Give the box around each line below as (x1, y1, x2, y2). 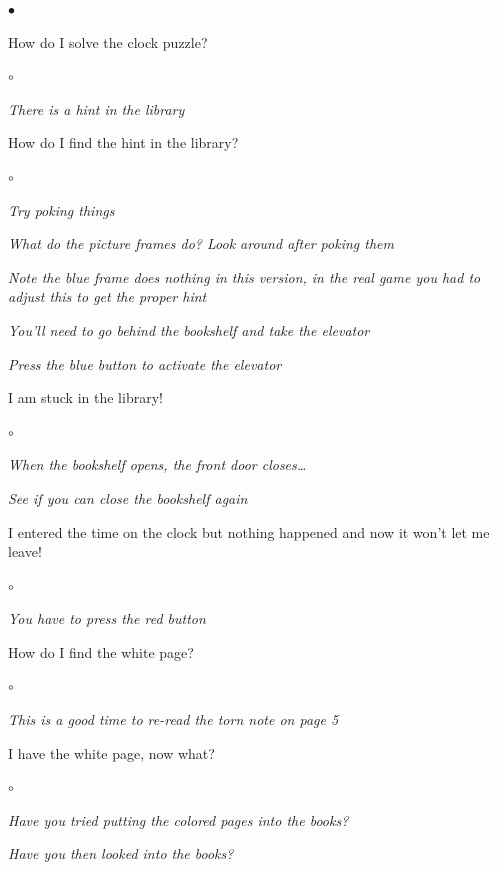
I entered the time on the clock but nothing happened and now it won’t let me (8, 521, 490, 542)
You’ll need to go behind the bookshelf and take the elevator (8, 319, 370, 340)
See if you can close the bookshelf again (8, 487, 248, 508)
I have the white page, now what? (8, 742, 215, 763)
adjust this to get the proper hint (8, 286, 207, 307)
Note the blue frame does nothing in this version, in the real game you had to (8, 266, 481, 287)
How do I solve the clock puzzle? (8, 31, 208, 52)
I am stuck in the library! (8, 387, 163, 408)
